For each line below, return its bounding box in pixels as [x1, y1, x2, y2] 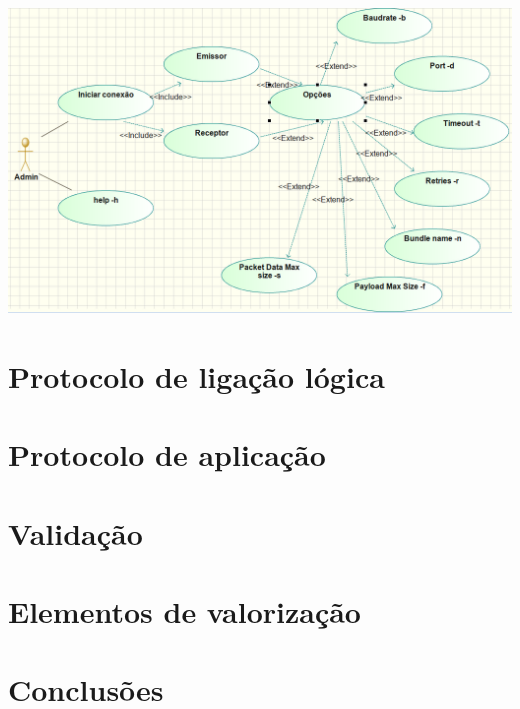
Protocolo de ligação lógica [8, 355, 385, 396]
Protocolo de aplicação [8, 434, 326, 475]
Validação [8, 512, 143, 553]
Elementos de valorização [8, 591, 361, 632]
